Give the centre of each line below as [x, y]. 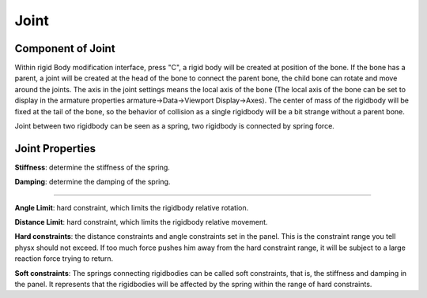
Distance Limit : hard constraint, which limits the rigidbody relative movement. [141, 222]
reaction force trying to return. [64, 259]
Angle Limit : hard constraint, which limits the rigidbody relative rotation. [132, 207]
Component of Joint [65, 48]
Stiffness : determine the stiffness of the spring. [92, 167]
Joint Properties [55, 149]
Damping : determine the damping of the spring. [93, 182]
